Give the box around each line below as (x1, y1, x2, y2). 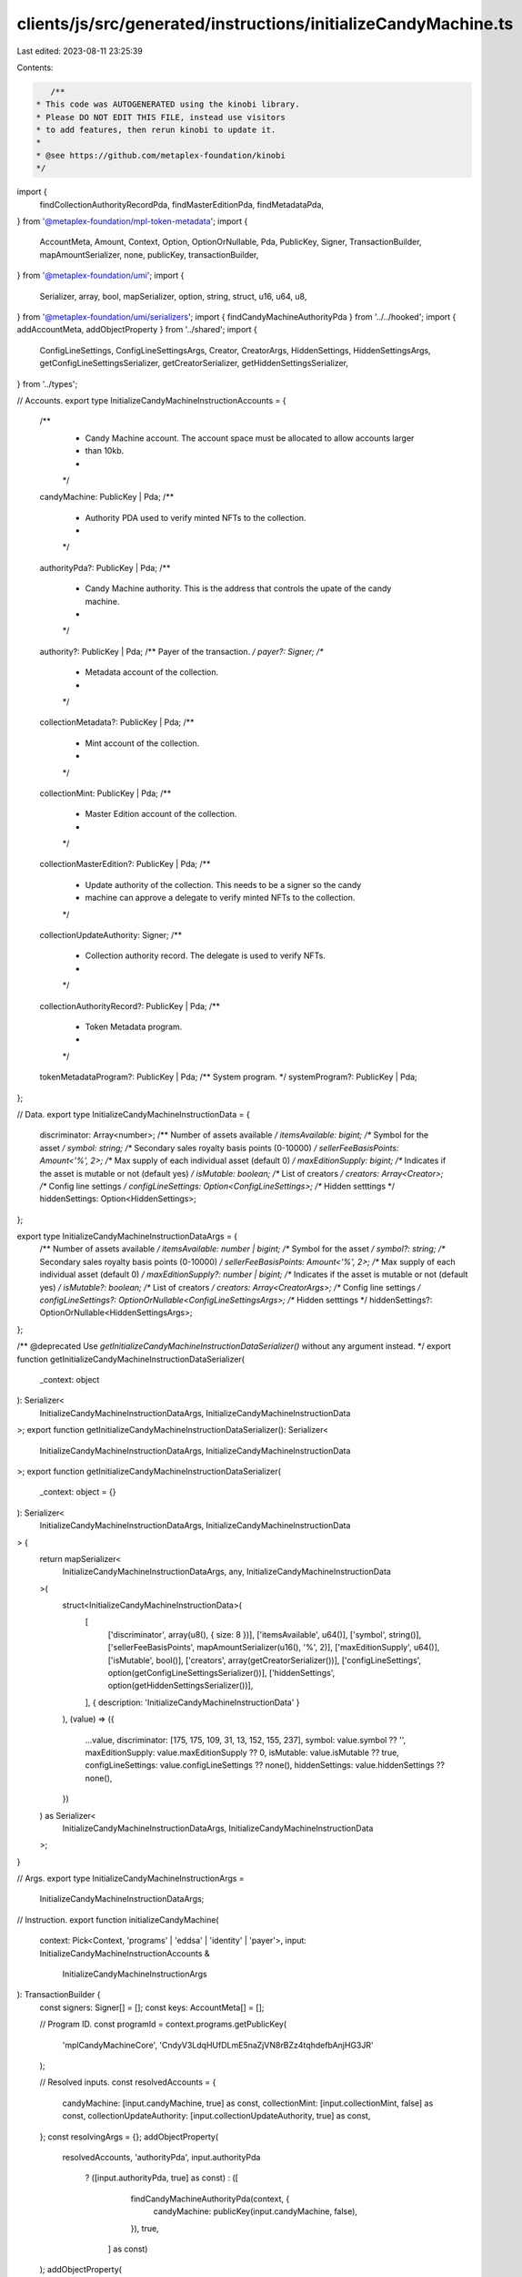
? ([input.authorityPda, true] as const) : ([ (85, 2172, 238, 2183)
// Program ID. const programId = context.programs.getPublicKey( (39, 2018, 287, 2030)
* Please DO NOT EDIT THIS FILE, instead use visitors (35, 112, 286, 122)
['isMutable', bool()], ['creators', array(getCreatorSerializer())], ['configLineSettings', (107, 1654, 422, 1666)
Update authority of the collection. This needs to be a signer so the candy (85, 879, 362, 890)
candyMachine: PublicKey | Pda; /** (39, 492, 175, 503)
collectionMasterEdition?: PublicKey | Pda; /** (39, 859, 211, 870)
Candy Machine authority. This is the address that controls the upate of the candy (85, 583, 392, 594)
